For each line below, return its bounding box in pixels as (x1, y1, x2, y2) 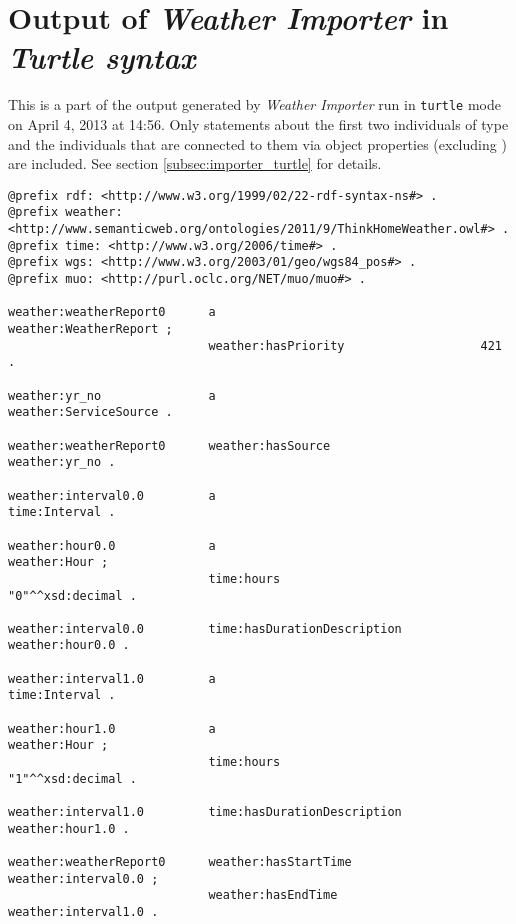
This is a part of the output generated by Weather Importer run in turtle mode (8, 94, 501, 115)
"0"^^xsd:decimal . (8, 588, 137, 603)
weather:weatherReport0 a (8, 305, 216, 320)
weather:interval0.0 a (8, 488, 216, 503)
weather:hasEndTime (208, 888, 338, 903)
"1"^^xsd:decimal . (8, 771, 137, 786)
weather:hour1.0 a (8, 721, 216, 736)
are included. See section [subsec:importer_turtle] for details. (8, 153, 382, 174)
